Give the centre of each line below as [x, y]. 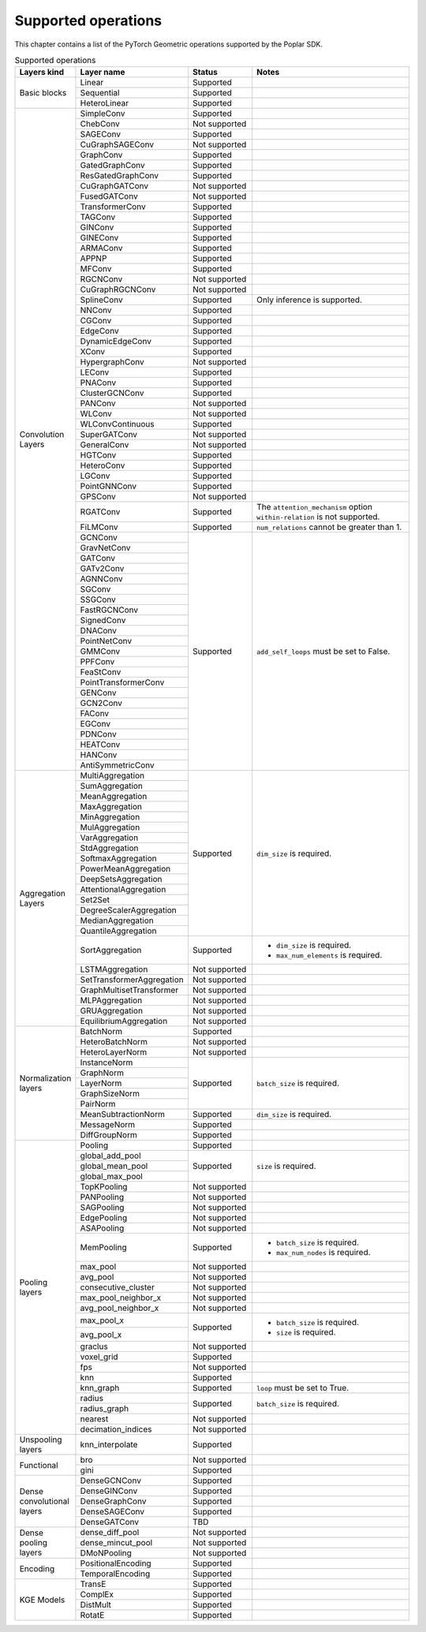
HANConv [99, 755]
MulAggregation [110, 827]
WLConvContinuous [117, 424]
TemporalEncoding [115, 1574]
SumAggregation [112, 786]
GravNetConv [105, 548]
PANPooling [102, 1197]
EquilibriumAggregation [124, 1021]
